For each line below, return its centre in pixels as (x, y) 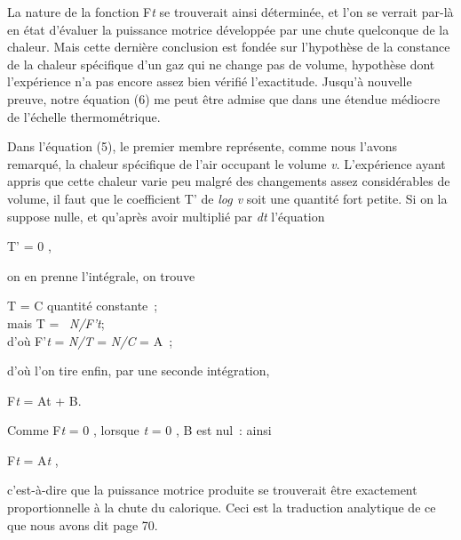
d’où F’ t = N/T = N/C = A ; (90, 340)
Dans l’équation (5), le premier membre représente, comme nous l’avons (202, 146)
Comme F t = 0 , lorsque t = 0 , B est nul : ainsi (139, 430)
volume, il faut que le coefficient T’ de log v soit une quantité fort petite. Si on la (227, 198)
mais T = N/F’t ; (56, 322)
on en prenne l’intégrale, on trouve (101, 275)
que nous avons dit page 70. (83, 524)
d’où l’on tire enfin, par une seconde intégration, (139, 371)
